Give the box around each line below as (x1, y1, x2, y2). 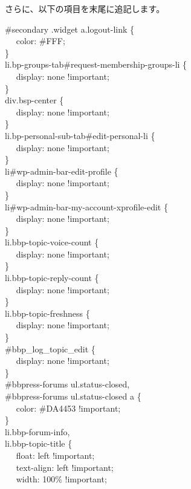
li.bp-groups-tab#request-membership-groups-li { (5, 58, 187, 71)
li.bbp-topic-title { (5, 437, 73, 450)
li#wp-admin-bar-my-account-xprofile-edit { (5, 200, 168, 213)
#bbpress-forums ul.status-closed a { (5, 390, 141, 402)
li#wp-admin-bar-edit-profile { (5, 164, 118, 177)
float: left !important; (16, 449, 95, 461)
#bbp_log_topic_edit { (5, 342, 95, 355)
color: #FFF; (16, 34, 65, 47)
